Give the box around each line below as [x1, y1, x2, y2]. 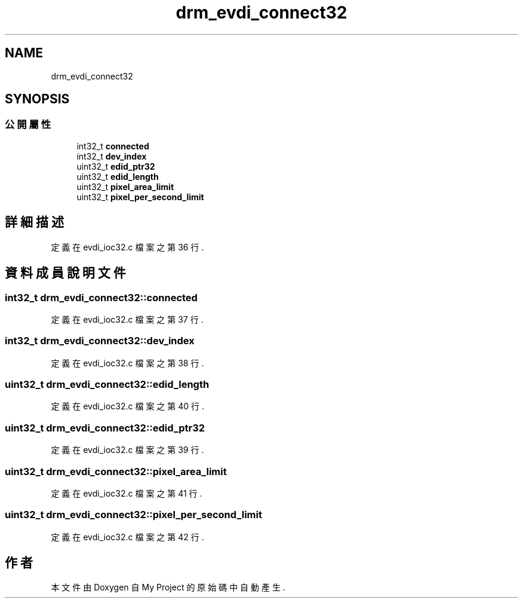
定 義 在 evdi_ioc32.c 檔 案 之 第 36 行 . [51, 241, 204, 252]
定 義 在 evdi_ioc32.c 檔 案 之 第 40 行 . [51, 401, 204, 412]
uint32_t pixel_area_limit [76, 181, 174, 192]
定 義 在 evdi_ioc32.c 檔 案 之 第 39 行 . [51, 445, 204, 455]
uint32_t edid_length [76, 171, 159, 182]
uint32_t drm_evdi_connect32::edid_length [5, 378, 210, 390]
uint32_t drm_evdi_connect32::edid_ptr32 [5, 421, 205, 434]
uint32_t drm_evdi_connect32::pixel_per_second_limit [5, 509, 262, 521]
